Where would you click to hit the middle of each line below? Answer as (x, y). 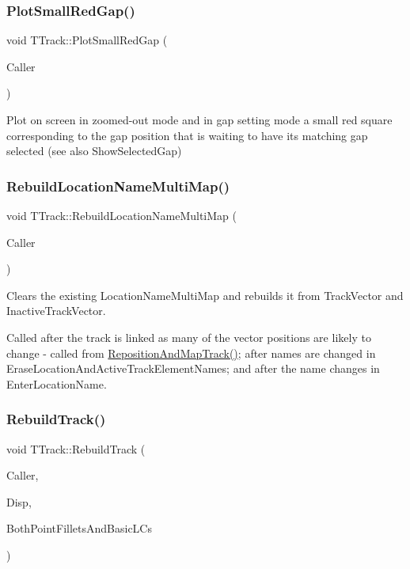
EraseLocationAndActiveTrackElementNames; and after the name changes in (193, 368)
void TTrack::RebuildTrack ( (76, 448)
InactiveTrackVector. (56, 311)
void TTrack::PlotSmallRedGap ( (87, 40)
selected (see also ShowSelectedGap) (94, 151)
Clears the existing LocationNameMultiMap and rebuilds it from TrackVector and (205, 295)
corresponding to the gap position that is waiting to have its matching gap (187, 135)
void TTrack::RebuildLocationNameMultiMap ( (121, 215)
